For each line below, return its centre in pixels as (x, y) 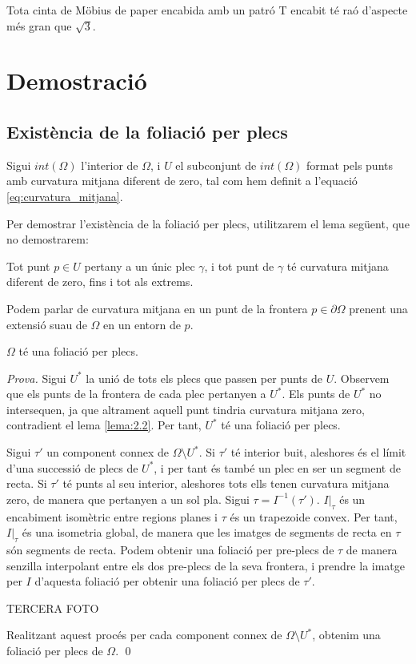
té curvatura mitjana (338, 266)
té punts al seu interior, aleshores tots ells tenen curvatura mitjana (226, 483)
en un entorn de (142, 324)
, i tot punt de (239, 266)
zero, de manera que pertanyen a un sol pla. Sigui (128, 499)
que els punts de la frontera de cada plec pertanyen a (136, 394)
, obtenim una (346, 635)
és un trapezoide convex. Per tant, (314, 516)
